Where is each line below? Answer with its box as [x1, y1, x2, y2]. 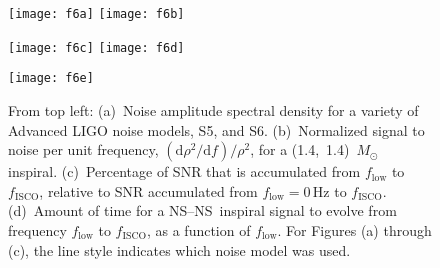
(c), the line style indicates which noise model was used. [8, 239, 351, 260]
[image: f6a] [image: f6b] [8, 7, 185, 21]
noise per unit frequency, [8, 139, 159, 160]
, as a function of [146, 219, 251, 240]
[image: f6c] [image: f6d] [8, 40, 185, 55]
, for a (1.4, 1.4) [250, 139, 350, 160]
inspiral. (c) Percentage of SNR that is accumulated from [8, 161, 361, 182]
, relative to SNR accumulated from [39, 180, 258, 201]
